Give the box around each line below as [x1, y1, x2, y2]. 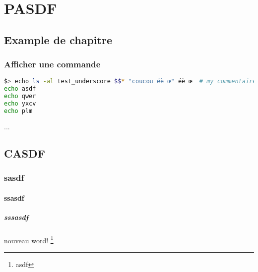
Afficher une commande [4, 58, 101, 70]
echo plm [4, 107, 33, 114]
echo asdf [4, 85, 36, 93]
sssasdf [4, 212, 29, 222]
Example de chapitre [4, 32, 112, 47]
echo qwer [4, 93, 36, 100]
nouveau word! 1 [4, 233, 54, 245]
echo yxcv [4, 100, 36, 107]
